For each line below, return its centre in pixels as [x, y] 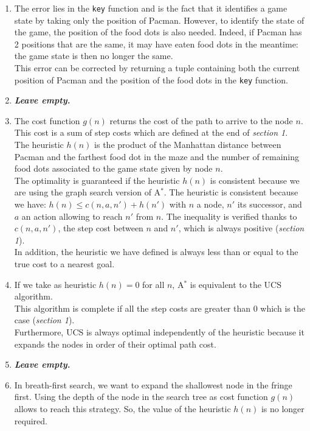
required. [31, 420]
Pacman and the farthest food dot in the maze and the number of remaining [157, 156]
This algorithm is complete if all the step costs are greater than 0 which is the [160, 308]
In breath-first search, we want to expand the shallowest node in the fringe [153, 384]
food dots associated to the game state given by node [113, 168]
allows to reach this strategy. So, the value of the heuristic [122, 408]
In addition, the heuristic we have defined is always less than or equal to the [156, 252]
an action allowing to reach [72, 216]
